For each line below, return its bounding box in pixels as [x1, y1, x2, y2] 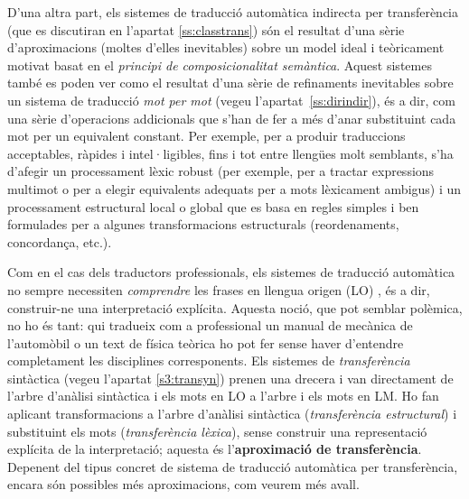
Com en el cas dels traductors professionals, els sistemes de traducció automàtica [7, 263, 455, 282]
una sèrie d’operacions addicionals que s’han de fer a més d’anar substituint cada [7, 108, 456, 127]
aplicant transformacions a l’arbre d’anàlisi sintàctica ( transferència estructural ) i [7, 404, 457, 423]
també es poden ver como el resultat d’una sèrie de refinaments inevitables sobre [7, 73, 454, 92]
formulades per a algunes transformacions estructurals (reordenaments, [7, 215, 399, 234]
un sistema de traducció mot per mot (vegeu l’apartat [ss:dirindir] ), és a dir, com [7, 90, 455, 109]
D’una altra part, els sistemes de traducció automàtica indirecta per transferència [7, 3, 459, 21]
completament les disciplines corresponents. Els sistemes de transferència [7, 351, 410, 370]
